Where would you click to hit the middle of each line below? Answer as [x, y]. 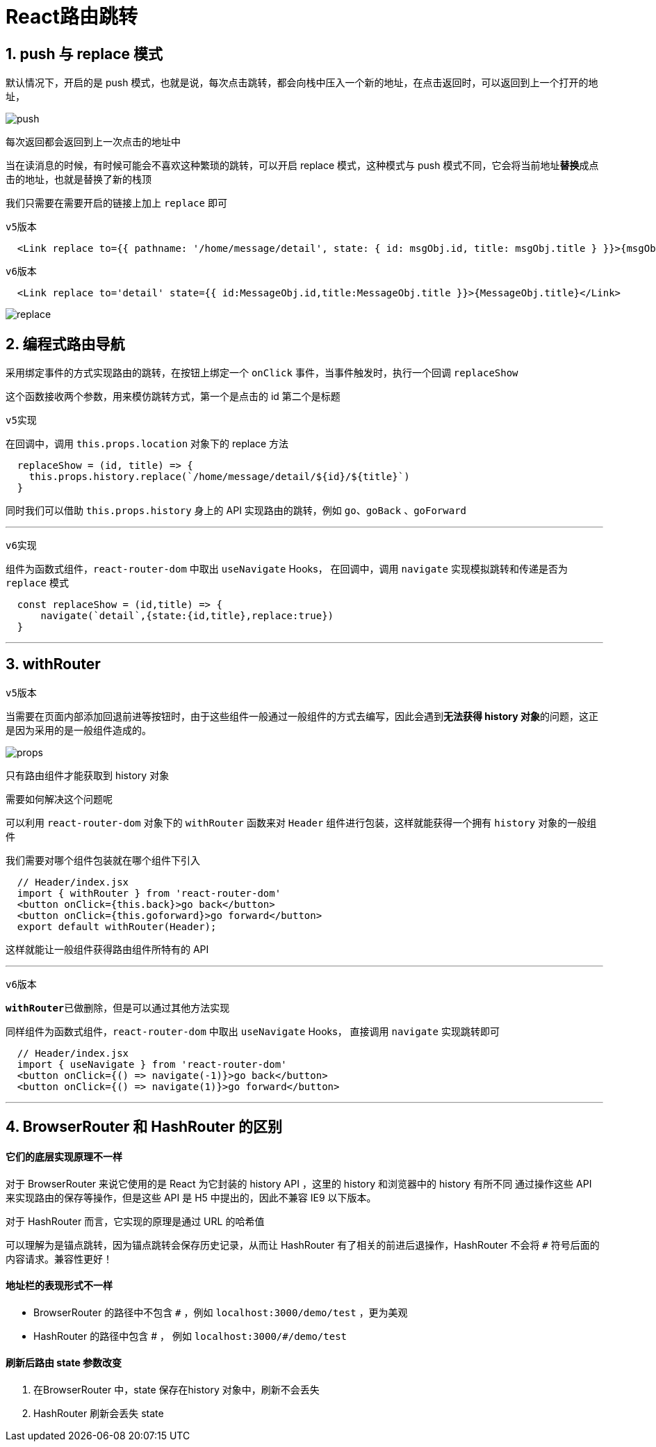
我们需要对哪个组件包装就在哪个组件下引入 [103, 860]
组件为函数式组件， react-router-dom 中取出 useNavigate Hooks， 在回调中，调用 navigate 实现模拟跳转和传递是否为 [287, 569]
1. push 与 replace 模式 [84, 54]
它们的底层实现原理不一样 [64, 1156]
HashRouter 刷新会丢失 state [99, 1413]
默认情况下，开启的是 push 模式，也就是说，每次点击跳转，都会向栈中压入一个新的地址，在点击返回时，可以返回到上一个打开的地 [302, 83]
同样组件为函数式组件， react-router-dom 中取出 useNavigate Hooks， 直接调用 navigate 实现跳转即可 [253, 1031]
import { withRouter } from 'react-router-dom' [149, 893]
